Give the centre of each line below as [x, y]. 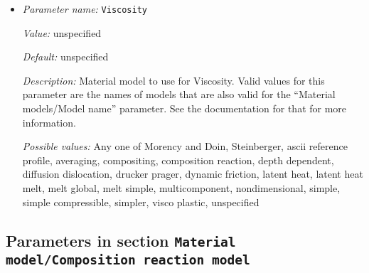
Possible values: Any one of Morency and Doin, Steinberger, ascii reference [185, 146]
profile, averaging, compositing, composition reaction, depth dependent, [178, 160]
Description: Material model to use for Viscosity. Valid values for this [173, 80]
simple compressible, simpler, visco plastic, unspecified [141, 202]
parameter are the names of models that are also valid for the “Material [179, 94]
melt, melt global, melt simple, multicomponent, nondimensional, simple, [181, 188]
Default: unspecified [65, 57]
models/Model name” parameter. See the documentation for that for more [184, 108]
